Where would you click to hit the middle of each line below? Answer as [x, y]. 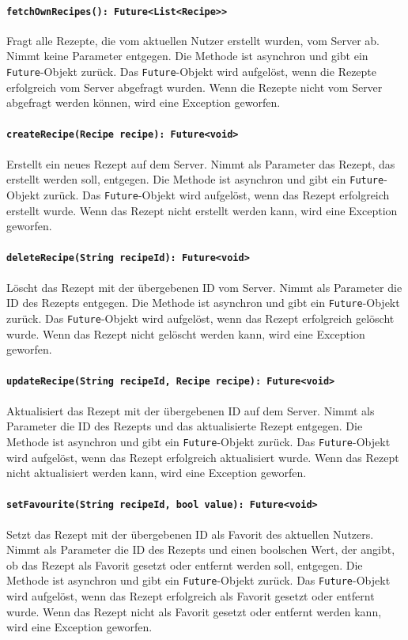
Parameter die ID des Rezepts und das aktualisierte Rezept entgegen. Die [185, 426]
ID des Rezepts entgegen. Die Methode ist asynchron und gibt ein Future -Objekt [203, 303]
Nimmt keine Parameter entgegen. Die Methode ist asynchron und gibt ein [187, 56]
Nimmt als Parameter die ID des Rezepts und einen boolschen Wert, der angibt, [201, 549]
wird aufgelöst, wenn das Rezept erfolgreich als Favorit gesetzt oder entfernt [191, 595]
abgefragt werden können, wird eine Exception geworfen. [144, 102]
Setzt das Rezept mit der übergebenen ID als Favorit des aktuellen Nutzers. [190, 534]
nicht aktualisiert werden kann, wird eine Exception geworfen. [157, 473]
